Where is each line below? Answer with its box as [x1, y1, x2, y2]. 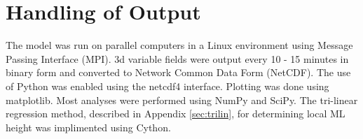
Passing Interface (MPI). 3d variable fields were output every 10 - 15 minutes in [6, 51, 349, 66]
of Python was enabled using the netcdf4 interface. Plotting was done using [6, 78, 329, 93]
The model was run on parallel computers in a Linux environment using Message [6, 38, 353, 52]
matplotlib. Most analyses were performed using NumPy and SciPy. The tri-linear [6, 92, 358, 107]
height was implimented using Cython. [6, 119, 171, 134]
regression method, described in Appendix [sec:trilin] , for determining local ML [6, 106, 345, 121]
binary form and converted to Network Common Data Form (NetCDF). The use [6, 65, 351, 80]
